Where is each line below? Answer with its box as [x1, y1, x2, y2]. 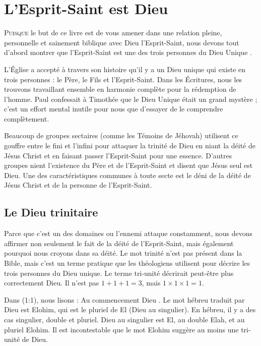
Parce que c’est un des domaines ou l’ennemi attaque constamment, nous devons [4, 228, 252, 239]
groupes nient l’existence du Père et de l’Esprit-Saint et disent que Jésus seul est [4, 160, 253, 170]
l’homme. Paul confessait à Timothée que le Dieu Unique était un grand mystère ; [4, 93, 257, 104]
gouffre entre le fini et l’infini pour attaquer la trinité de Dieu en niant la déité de [4, 140, 255, 151]
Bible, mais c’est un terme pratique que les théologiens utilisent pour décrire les [4, 258, 250, 268]
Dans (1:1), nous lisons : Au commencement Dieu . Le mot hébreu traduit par [4, 294, 245, 305]
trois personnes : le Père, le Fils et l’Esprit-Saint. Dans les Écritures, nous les [4, 74, 242, 84]
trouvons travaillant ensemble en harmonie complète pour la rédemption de [4, 84, 236, 94]
